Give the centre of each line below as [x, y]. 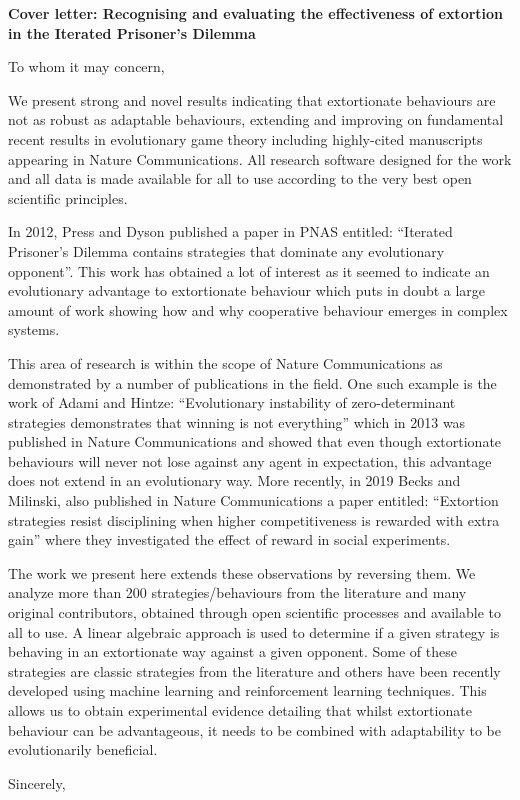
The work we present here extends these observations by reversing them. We [242, 572]
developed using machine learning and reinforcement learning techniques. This [247, 690]
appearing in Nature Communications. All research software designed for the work [260, 158]
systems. [34, 329]
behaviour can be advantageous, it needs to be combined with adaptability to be [254, 729]
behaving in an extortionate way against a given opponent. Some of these [232, 651]
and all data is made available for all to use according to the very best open [240, 178]
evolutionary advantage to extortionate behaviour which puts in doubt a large [247, 290]
